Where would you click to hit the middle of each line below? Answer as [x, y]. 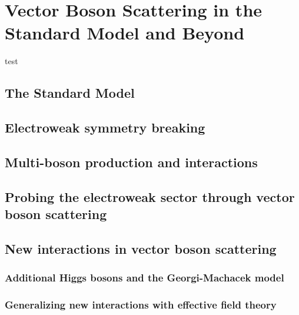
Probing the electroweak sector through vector [150, 196]
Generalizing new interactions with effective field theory [141, 304]
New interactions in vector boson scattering [141, 248]
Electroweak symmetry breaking [105, 127]
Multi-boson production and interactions [131, 162]
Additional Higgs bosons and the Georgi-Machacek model [144, 278]
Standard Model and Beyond [125, 33]
